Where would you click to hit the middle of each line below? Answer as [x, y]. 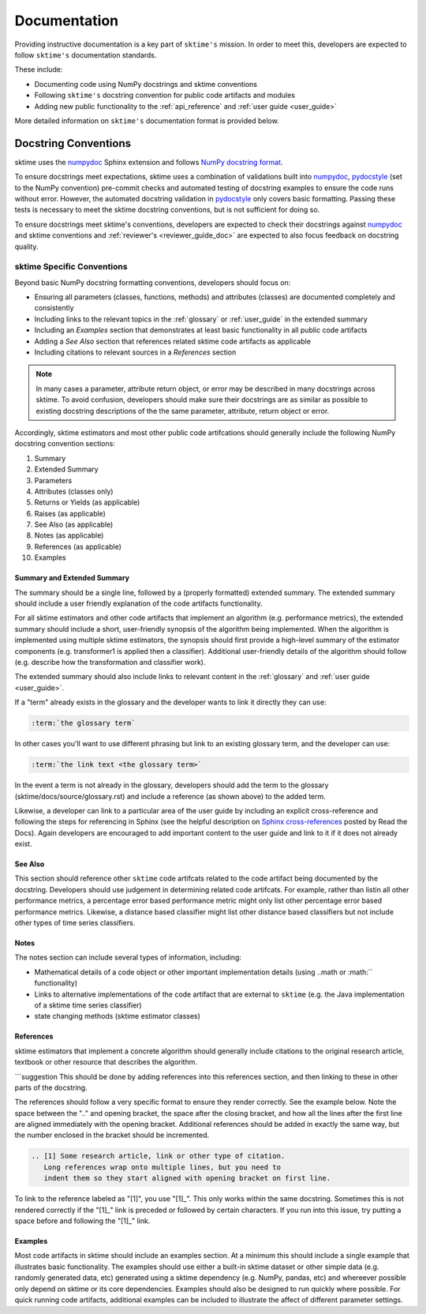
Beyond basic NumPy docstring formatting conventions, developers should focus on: [153, 282]
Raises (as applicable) [70, 513]
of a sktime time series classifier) [88, 1005]
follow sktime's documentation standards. [86, 54]
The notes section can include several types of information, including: [128, 957]
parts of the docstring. [51, 1087]
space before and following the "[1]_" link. [82, 1221]
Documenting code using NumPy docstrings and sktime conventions [146, 84]
